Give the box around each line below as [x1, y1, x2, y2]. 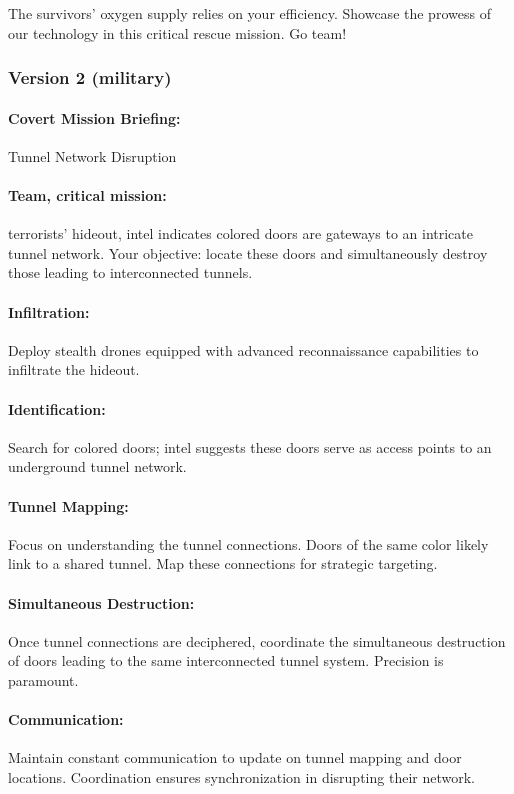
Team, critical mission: [8, 185, 167, 206]
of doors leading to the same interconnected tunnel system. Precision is [8, 650, 444, 671]
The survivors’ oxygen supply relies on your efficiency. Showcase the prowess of [8, 3, 491, 23]
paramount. [8, 669, 79, 690]
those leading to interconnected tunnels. [8, 262, 253, 283]
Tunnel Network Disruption [8, 145, 177, 166]
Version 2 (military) [8, 65, 172, 90]
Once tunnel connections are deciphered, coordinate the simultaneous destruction [8, 630, 506, 651]
